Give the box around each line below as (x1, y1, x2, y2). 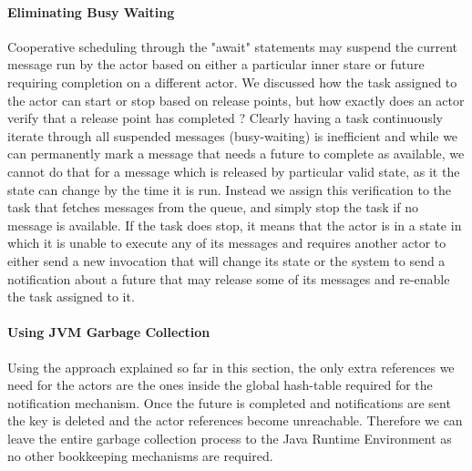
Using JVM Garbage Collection (7, 323, 210, 342)
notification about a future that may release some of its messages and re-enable (7, 269, 450, 288)
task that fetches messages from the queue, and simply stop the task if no (7, 198, 418, 217)
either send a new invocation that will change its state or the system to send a (7, 251, 446, 270)
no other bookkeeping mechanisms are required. (7, 446, 273, 466)
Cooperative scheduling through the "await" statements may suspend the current (7, 36, 458, 56)
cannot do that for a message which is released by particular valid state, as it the (7, 161, 460, 180)
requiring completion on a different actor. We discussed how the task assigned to (7, 72, 457, 91)
